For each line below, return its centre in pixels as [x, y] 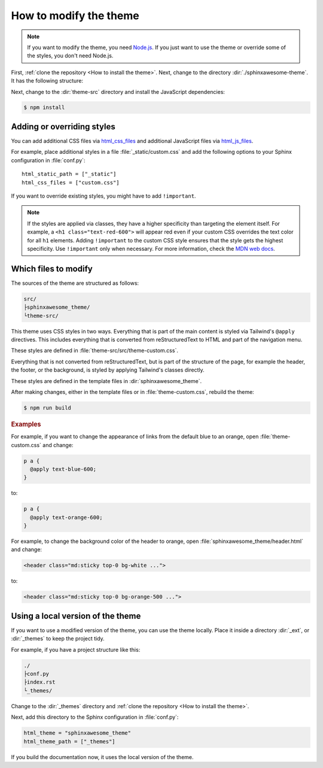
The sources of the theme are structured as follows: [75, 283]
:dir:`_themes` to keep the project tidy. [58, 639]
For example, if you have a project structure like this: [76, 649]
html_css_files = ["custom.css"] [71, 182]
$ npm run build [48, 408]
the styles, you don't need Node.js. [70, 56]
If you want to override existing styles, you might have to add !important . [103, 196]
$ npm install [44, 107]
